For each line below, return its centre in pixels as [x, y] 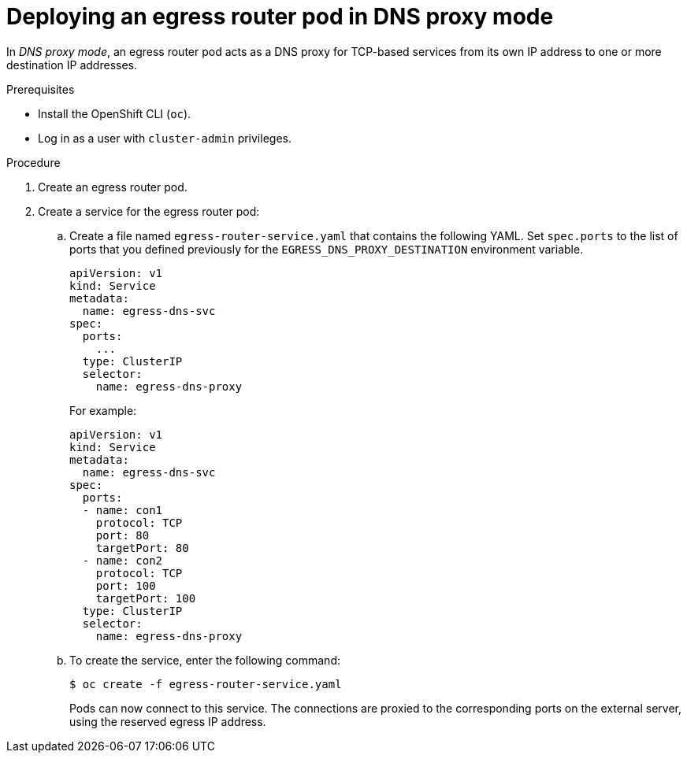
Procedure [33, 162]
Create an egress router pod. [113, 187]
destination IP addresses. [72, 65]
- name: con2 [123, 560]
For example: [103, 410]
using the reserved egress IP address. [168, 721]
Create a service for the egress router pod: [149, 211]
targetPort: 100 [146, 598]
